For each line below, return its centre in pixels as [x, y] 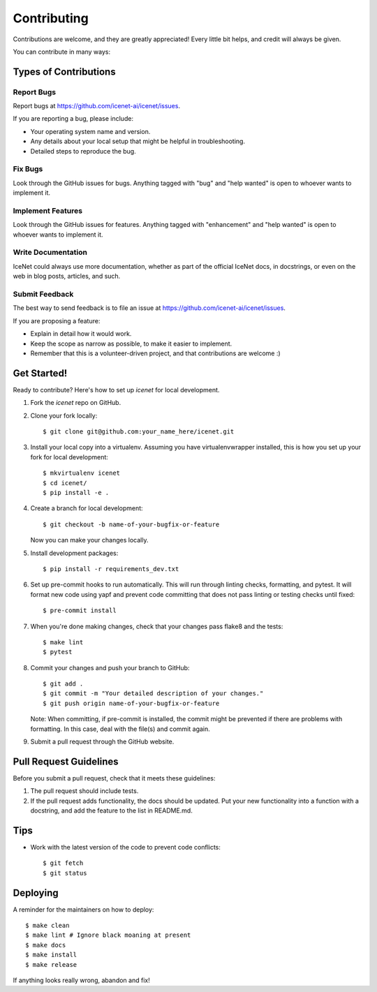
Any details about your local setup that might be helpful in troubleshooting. [138, 141]
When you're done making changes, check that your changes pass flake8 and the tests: [157, 626]
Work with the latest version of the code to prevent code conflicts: [126, 847]
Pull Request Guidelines [66, 761]
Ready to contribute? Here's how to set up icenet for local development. [116, 390]
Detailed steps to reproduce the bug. [83, 151]
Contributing [51, 18]
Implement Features [48, 211]
